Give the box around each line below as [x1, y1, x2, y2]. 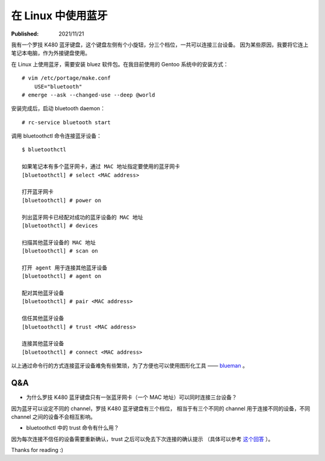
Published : [11, 30, 39, 37]
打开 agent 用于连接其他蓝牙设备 [22, 264, 108, 271]
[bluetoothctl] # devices [22, 222, 99, 229]
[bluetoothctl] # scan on [22, 248, 99, 254]
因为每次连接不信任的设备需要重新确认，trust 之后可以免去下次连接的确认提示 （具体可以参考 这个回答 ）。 [11, 435, 274, 442]
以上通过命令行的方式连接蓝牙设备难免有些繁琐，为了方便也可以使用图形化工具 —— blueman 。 [11, 362, 248, 369]
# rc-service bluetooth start [22, 119, 111, 126]
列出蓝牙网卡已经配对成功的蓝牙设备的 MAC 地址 [22, 214, 144, 221]
